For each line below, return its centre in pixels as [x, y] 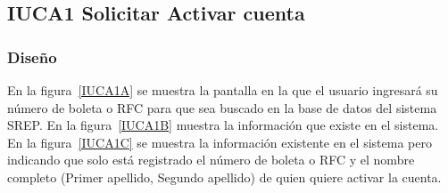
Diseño [32, 56]
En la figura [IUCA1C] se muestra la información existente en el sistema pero [220, 142]
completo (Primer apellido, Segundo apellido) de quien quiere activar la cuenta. [224, 177]
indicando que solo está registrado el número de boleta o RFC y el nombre [211, 160]
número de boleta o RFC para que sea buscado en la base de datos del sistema [222, 107]
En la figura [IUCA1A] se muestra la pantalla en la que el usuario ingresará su [223, 90]
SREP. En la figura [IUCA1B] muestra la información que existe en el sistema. [223, 125]
